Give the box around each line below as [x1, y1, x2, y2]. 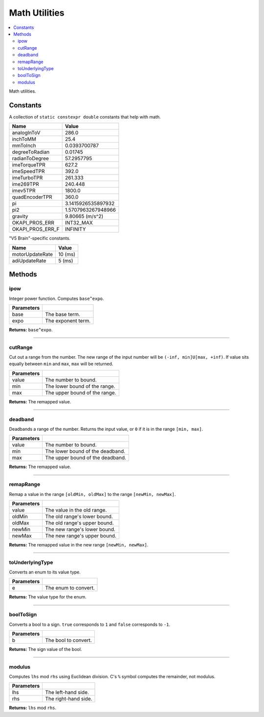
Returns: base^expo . [9, 326, 53, 333]
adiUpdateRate [12, 257, 46, 264]
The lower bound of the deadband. [45, 448, 126, 455]
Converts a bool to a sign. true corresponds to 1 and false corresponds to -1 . [9, 621, 171, 627]
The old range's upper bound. [45, 519, 114, 526]
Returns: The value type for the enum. [9, 594, 87, 600]
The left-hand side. [45, 689, 89, 696]
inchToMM [12, 136, 37, 143]
